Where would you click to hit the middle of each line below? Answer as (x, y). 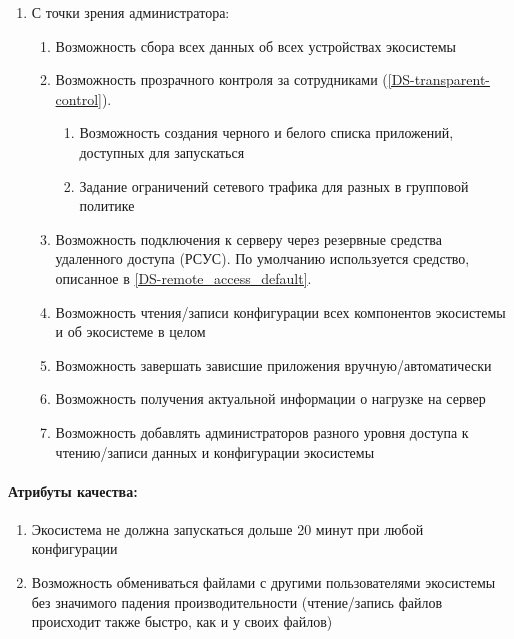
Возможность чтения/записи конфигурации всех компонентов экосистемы (280, 311)
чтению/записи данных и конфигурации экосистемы (215, 451)
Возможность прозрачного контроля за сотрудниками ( (221, 79)
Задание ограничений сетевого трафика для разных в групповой (274, 185)
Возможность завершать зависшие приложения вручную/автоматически (273, 364)
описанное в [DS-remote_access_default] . (183, 277)
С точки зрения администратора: (130, 12)
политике (107, 205)
